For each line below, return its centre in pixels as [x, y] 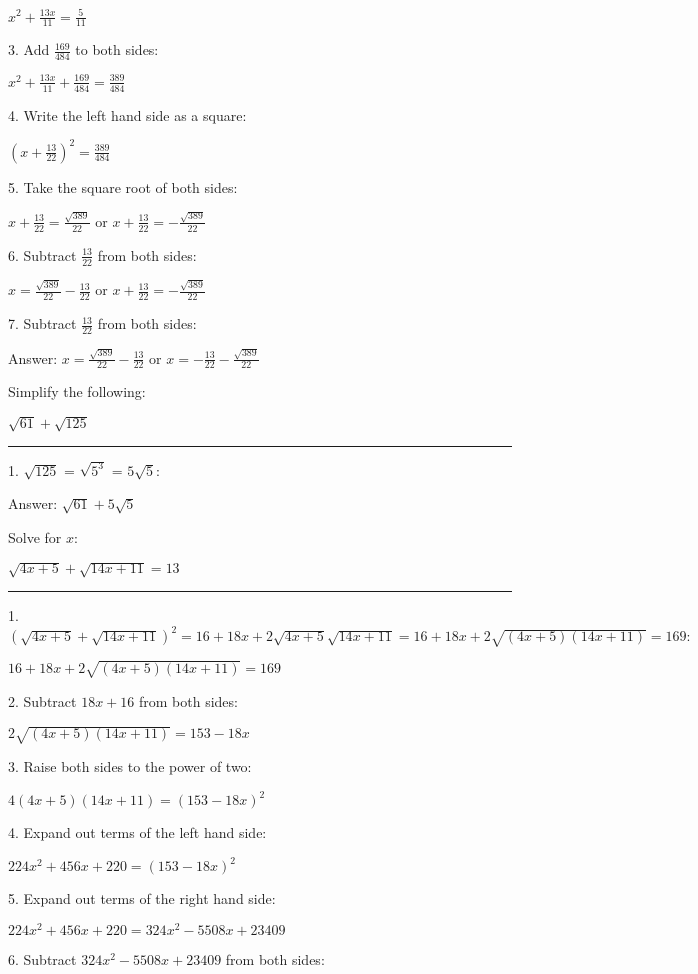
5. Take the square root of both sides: [123, 186]
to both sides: [117, 49]
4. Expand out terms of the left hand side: [137, 832]
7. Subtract [42, 323]
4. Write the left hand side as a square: [127, 114]
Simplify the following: [77, 391]
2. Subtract [42, 700]
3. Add [29, 49]
